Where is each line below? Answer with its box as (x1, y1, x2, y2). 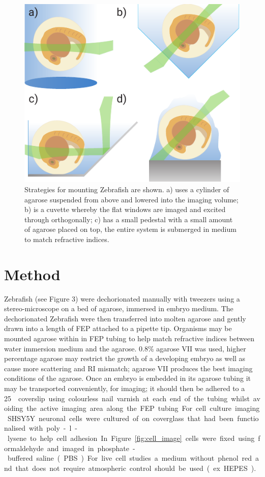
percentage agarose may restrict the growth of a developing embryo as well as (4, 353, 246, 364)
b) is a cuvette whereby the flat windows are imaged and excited (24, 204, 226, 215)
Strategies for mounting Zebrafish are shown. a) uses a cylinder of (24, 184, 229, 194)
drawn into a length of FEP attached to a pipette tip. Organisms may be (4, 323, 232, 334)
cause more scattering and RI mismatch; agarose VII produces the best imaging (4, 363, 253, 373)
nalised (4, 423, 26, 433)
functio (237, 412, 259, 423)
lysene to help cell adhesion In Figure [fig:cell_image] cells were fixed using (7, 432, 255, 443)
